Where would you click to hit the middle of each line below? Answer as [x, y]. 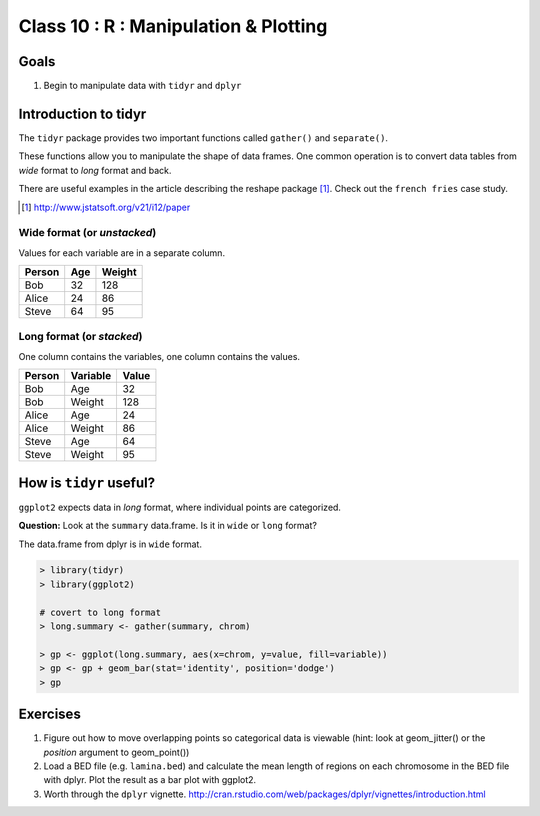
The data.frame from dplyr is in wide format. [110, 544]
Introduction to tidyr [82, 113]
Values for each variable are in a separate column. [121, 252]
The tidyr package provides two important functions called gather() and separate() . [203, 137]
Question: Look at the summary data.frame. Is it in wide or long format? [167, 526]
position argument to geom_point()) [116, 752]
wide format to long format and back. [95, 170]
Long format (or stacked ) [80, 337]
